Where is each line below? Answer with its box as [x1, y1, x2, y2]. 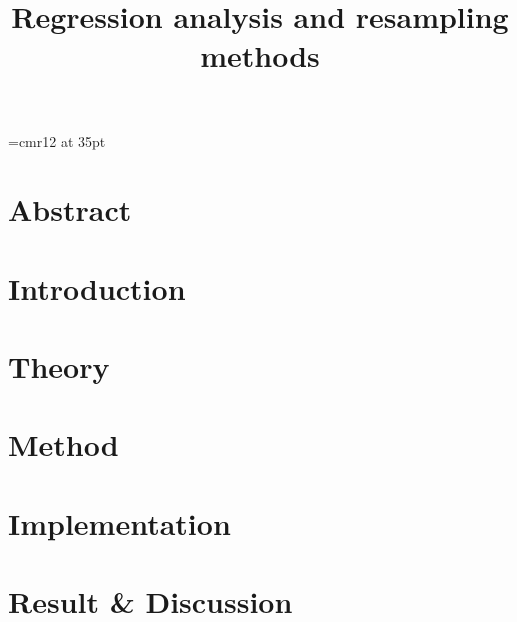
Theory [8, 346, 110, 387]
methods [200, 35, 320, 76]
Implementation [8, 502, 231, 543]
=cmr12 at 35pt [8, 130, 106, 151]
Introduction [8, 267, 186, 308]
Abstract [8, 189, 132, 230]
